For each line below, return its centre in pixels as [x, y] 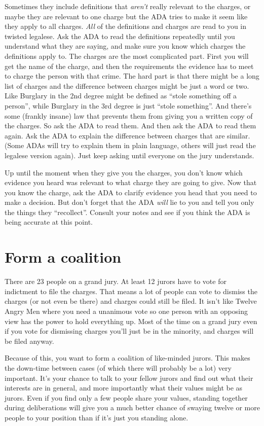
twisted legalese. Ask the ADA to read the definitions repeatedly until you [120, 36]
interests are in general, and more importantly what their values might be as [124, 388]
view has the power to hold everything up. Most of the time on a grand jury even [131, 321]
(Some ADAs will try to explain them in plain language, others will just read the [130, 145]
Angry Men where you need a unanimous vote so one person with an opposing [126, 311]
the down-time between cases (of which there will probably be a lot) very [118, 367]
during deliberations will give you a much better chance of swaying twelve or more [132, 407]
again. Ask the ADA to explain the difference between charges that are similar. [127, 135]
